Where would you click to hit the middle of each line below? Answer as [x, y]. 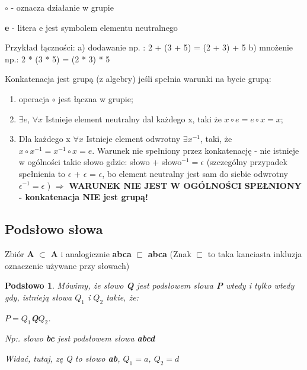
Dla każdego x [44, 139]
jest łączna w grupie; [96, 98]
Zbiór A [20, 253]
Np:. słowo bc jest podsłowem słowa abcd [80, 338]
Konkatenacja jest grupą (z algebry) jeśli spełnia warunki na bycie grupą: [138, 79]
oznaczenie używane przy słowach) [67, 265]
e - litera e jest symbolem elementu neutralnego [91, 27]
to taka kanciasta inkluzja [255, 253]
